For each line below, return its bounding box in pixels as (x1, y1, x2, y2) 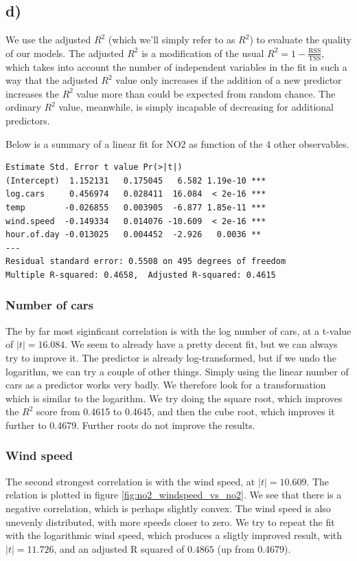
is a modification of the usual (141, 45, 264, 60)
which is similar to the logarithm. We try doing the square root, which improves (5, 390, 343, 405)
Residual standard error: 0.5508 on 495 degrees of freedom (5, 256, 286, 267)
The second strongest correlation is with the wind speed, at (5, 474, 255, 488)
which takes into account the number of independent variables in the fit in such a (5, 59, 347, 74)
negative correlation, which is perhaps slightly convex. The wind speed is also (5, 500, 331, 515)
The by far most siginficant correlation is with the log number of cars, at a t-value (5, 323, 352, 338)
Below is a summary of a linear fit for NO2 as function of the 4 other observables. (5, 136, 349, 151)
